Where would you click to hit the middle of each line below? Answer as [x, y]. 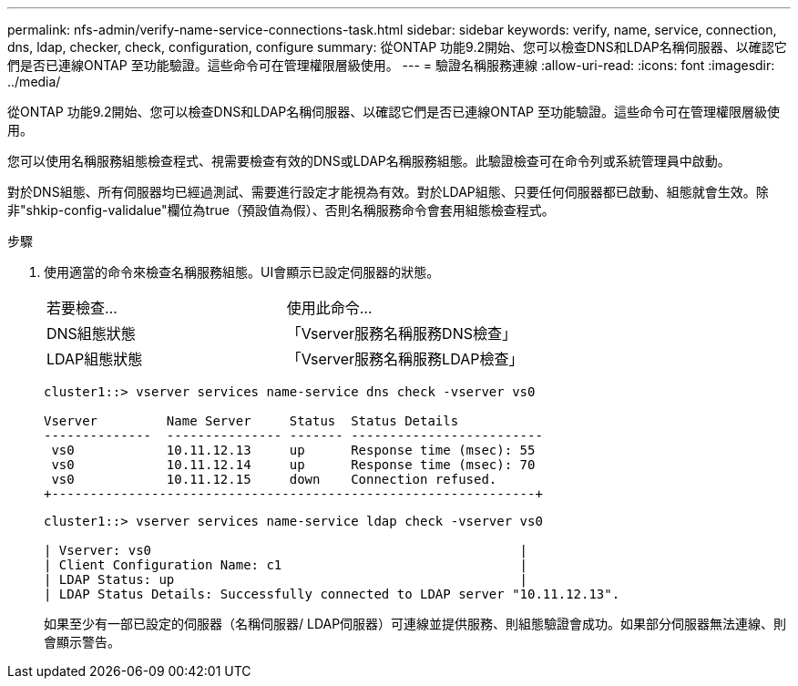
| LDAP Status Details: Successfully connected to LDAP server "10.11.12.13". [332, 594]
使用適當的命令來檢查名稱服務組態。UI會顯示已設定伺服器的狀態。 [242, 272]
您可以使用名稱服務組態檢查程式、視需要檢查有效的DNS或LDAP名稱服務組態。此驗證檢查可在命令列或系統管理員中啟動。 [369, 161]
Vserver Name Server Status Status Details [251, 421]
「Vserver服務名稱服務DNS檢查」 [401, 333]
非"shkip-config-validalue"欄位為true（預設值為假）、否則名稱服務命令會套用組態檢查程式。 [281, 210]
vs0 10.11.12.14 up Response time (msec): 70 [293, 465]
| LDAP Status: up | [286, 579]
